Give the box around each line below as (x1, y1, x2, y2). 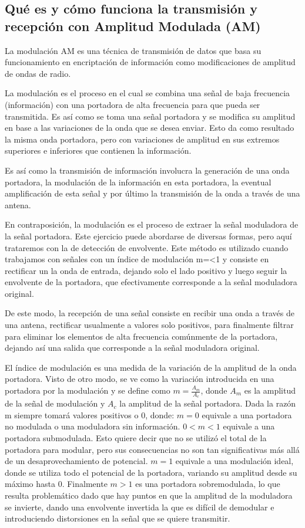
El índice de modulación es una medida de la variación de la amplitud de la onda (5, 361, 297, 373)
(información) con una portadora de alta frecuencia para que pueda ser (5, 98, 260, 110)
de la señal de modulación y (5, 397, 105, 409)
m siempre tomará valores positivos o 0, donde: (5, 408, 175, 421)
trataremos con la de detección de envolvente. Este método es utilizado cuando (5, 241, 289, 253)
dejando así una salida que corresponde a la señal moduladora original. (5, 341, 260, 354)
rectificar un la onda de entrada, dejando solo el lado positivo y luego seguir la (5, 264, 287, 276)
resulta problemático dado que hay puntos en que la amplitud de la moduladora (5, 489, 293, 502)
